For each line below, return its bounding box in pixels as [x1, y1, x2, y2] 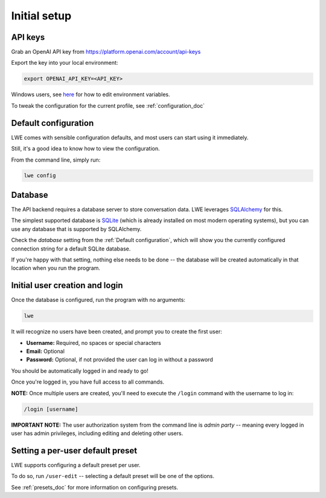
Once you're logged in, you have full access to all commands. [11, 378, 165, 385]
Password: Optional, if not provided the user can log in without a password [26, 356, 214, 363]
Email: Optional [26, 347, 65, 355]
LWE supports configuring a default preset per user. [11, 461, 141, 468]
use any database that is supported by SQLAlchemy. [11, 225, 142, 232]
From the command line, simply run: [11, 156, 101, 163]
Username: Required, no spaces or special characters [26, 339, 161, 346]
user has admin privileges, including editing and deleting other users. [11, 430, 184, 437]
